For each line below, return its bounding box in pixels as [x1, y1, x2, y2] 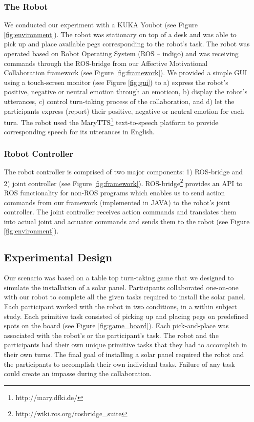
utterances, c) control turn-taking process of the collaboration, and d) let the [4, 96, 234, 106]
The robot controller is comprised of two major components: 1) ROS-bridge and [4, 167, 243, 177]
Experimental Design [4, 250, 112, 265]
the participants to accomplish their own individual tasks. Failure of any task [4, 359, 235, 369]
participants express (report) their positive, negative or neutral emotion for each [4, 105, 244, 116]
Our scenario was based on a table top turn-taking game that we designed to [4, 273, 234, 283]
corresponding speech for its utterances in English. [4, 127, 155, 137]
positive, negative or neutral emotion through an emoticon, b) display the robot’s [4, 86, 248, 97]
